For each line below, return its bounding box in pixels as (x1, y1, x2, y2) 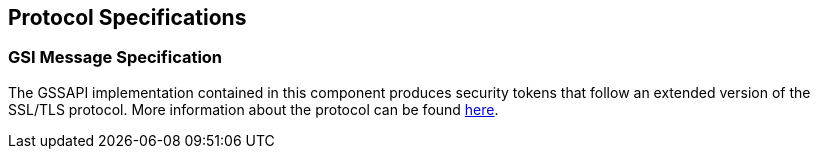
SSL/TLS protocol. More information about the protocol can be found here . (8, 100, 499, 118)
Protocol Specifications (8, 5, 247, 30)
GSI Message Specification (8, 47, 223, 68)
